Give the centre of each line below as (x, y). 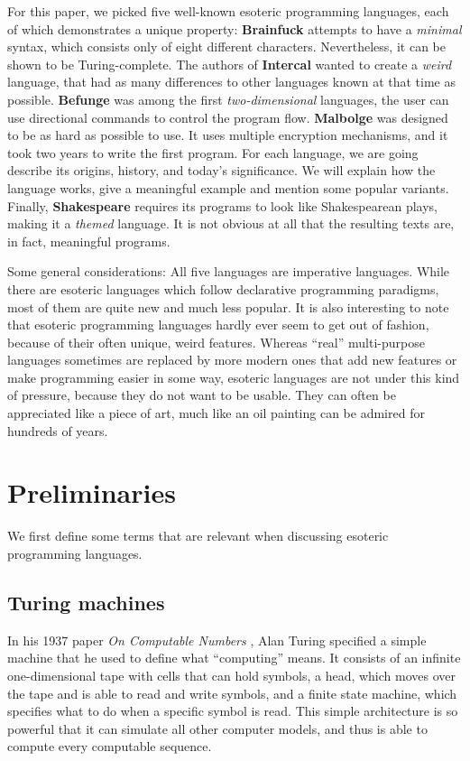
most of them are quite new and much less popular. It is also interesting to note (228, 306)
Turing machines (86, 602)
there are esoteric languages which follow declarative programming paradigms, (223, 288)
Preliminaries (92, 492)
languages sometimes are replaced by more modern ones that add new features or (232, 360)
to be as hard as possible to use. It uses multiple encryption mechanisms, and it (228, 135)
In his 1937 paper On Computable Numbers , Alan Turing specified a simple (217, 640)
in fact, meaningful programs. (89, 241)
